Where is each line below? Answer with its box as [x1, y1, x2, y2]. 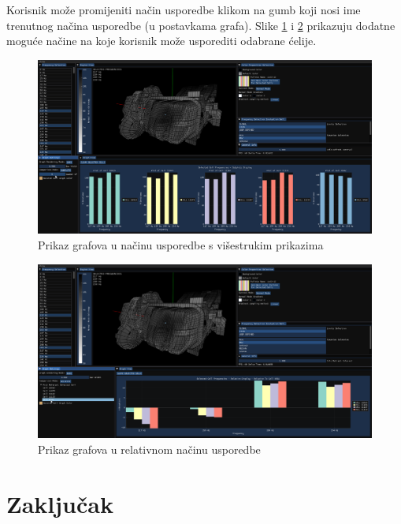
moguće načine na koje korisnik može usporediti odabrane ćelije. [6, 32, 317, 49]
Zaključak [6, 487, 113, 519]
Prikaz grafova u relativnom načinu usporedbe [38, 440, 261, 457]
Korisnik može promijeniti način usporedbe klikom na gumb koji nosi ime [6, 2, 361, 17]
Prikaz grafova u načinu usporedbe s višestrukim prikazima [38, 237, 324, 253]
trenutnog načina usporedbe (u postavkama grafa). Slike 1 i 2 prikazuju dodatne [6, 17, 395, 33]
